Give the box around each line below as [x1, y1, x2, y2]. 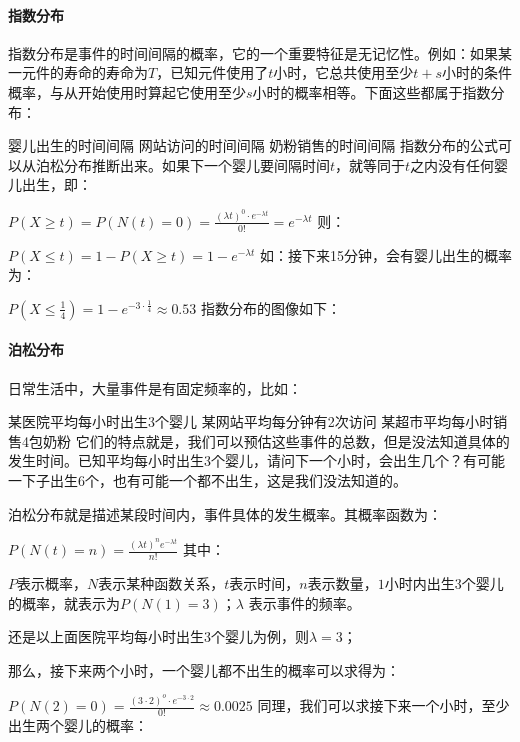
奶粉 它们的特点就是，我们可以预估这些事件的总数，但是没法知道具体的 [42, 430, 510, 451]
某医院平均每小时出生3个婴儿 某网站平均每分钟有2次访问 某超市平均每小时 [8, 411, 494, 432]
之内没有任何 [410, 154, 495, 175]
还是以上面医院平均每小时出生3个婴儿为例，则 [8, 626, 309, 647]
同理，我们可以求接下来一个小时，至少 [257, 695, 510, 716]
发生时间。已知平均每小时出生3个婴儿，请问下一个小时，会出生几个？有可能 [8, 450, 505, 471]
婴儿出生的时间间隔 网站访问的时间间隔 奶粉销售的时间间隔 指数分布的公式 [8, 135, 498, 156]
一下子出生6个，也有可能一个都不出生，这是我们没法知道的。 [8, 470, 407, 491]
